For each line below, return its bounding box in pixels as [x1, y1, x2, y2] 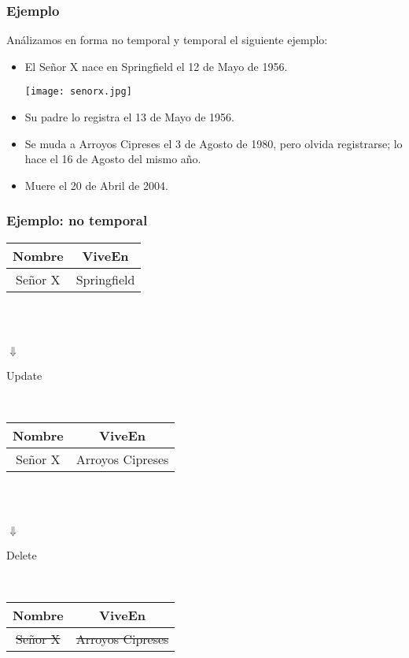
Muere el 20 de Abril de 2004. [24, 177, 168, 193]
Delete [6, 547, 37, 563]
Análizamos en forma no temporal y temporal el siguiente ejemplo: [6, 32, 328, 48]
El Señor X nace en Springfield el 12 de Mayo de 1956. [24, 58, 288, 74]
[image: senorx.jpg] [24, 86, 132, 98]
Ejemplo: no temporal [6, 210, 148, 230]
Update [6, 366, 42, 383]
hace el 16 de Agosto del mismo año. [24, 151, 201, 167]
